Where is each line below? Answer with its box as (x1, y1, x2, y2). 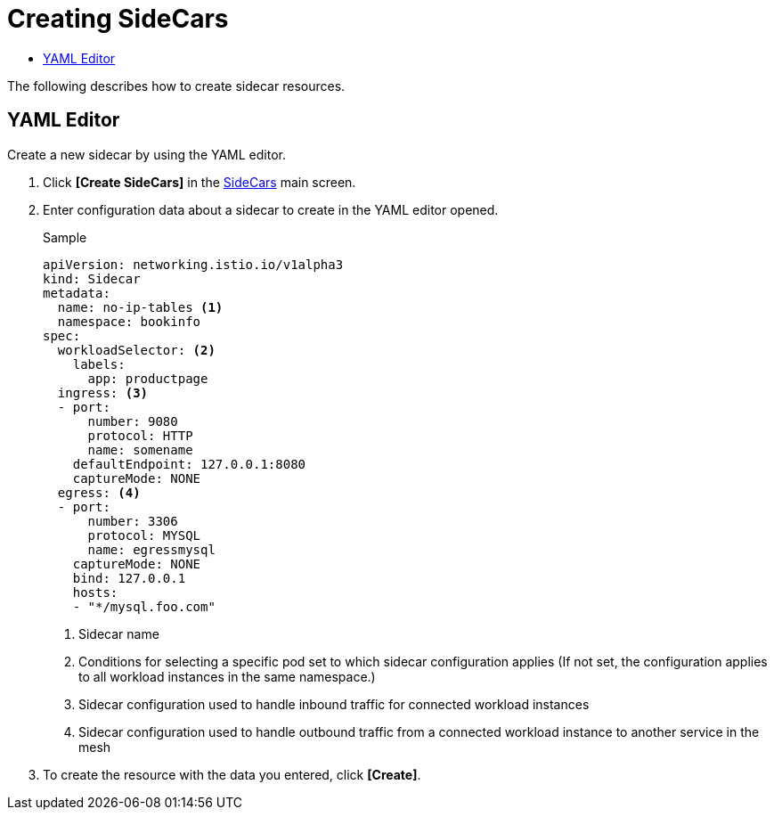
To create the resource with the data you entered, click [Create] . (43, 766, 421, 782)
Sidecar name (78, 625, 159, 641)
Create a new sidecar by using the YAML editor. (7, 146, 286, 162)
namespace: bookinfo (57, 314, 201, 329)
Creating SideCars (7, 4, 229, 34)
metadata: (43, 285, 110, 300)
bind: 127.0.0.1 (72, 570, 186, 585)
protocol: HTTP (87, 428, 193, 443)
